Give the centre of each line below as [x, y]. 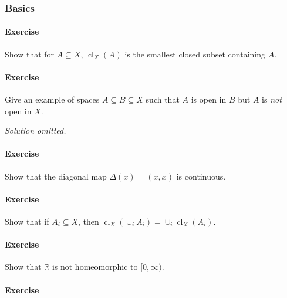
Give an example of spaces [52, 99]
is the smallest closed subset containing [195, 54]
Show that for [30, 54]
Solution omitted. [36, 131]
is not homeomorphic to [95, 267]
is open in [209, 99]
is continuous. [201, 176]
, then [89, 221]
